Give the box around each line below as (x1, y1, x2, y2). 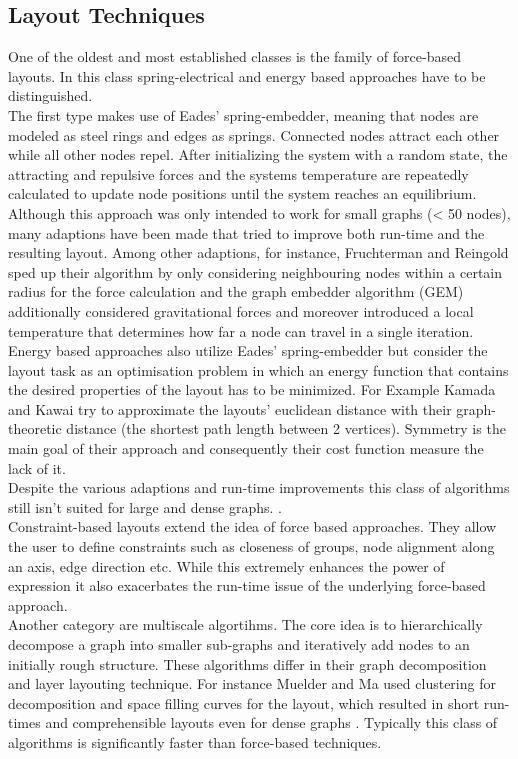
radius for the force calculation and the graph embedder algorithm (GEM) (8, 281, 464, 302)
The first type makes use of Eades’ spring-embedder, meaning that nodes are (8, 104, 479, 125)
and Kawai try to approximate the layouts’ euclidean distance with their (8, 398, 452, 419)
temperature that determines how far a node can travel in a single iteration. (8, 320, 474, 341)
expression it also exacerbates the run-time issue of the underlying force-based (8, 575, 486, 596)
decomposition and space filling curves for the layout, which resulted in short (8, 692, 480, 713)
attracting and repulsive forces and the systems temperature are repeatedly (8, 163, 469, 184)
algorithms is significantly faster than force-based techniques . (8, 731, 382, 752)
